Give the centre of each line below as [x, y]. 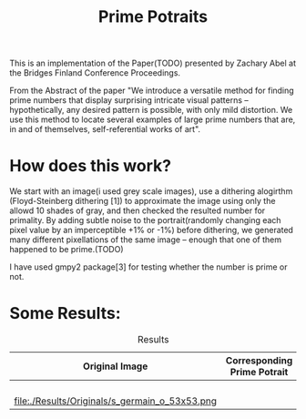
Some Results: [65, 314]
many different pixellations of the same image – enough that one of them [146, 240]
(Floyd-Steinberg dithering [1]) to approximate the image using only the [143, 201]
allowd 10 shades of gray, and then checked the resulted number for [138, 210]
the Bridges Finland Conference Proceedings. [95, 73]
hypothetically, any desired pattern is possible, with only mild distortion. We [151, 110]
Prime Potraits [153, 17]
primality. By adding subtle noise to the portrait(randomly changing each [145, 220]
